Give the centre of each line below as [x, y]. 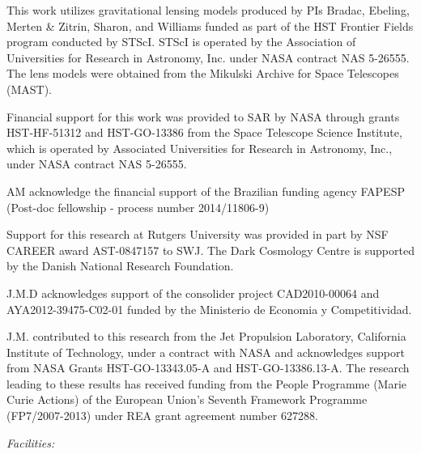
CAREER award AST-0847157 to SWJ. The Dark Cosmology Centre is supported [210, 250]
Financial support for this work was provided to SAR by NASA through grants [203, 116]
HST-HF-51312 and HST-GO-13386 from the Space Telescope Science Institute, [204, 132]
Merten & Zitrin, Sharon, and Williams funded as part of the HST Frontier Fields [210, 25]
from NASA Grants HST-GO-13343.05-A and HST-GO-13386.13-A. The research [208, 368]
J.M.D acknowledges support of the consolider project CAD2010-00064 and [193, 293]
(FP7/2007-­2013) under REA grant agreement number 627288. [162, 416]
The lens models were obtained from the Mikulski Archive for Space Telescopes [203, 73]
